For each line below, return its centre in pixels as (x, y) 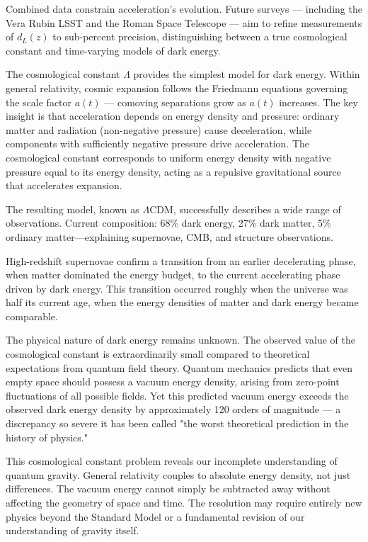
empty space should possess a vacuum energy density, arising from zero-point (173, 382)
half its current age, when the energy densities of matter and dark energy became (182, 302)
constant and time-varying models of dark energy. (113, 50)
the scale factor (39, 102)
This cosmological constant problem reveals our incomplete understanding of (172, 461)
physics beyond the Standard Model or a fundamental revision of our (155, 516)
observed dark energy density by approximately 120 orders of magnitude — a (173, 409)
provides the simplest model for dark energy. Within (247, 74)
